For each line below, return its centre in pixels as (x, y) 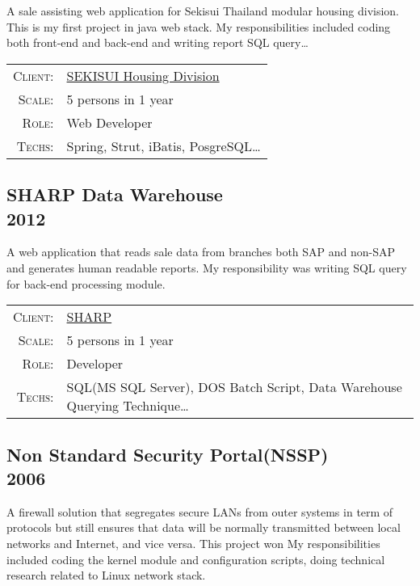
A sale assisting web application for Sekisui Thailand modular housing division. (203, 11)
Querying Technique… (128, 406)
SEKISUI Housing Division (143, 75)
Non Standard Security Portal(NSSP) (168, 454)
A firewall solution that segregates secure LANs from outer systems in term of (200, 511)
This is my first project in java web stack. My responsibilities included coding (199, 26)
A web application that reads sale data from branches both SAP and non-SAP (201, 252)
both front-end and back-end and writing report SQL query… (157, 42)
